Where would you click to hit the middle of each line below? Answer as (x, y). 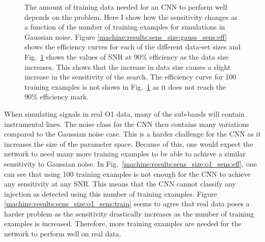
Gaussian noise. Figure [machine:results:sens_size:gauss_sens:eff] (126, 36)
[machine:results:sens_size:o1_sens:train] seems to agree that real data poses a (127, 204)
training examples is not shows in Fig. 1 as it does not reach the (125, 86)
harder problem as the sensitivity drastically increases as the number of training (129, 213)
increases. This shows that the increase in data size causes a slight (128, 66)
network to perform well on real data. (63, 234)
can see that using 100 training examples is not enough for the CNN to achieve (127, 173)
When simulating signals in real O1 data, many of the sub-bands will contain (124, 113)
